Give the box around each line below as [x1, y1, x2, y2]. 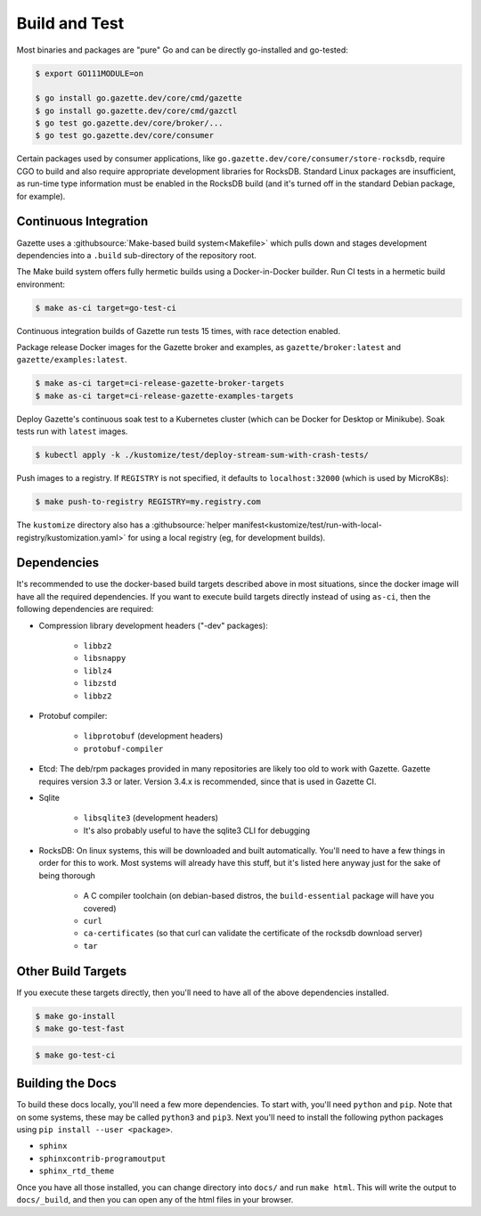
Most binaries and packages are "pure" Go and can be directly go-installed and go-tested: [16, 45, 348, 55]
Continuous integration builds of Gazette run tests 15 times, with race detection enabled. [16, 325, 341, 336]
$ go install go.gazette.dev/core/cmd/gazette [35, 94, 242, 103]
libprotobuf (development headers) [83, 730, 224, 741]
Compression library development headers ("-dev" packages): [38, 620, 269, 631]
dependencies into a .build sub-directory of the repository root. [16, 249, 257, 260]
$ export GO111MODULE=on [35, 68, 144, 78]
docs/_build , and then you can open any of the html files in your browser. [16, 1194, 294, 1204]
